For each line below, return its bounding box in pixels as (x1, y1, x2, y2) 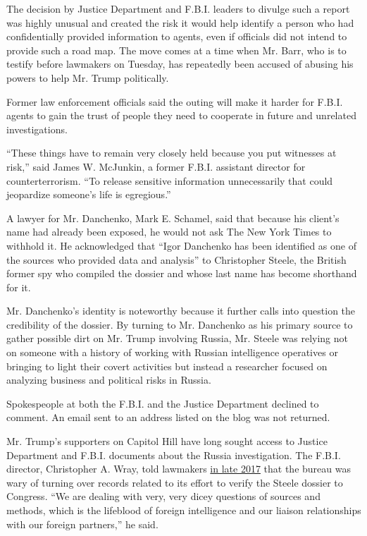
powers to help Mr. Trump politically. (6, 70, 169, 85)
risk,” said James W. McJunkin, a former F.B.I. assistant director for (6, 159, 306, 173)
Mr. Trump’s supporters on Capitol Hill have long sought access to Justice (6, 434, 328, 449)
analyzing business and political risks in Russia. (6, 372, 211, 387)
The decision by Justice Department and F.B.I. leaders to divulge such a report (6, 1, 350, 16)
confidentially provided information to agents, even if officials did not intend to (6, 29, 347, 44)
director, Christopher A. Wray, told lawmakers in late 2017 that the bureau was (6, 461, 351, 476)
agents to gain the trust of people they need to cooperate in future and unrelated (6, 108, 356, 123)
